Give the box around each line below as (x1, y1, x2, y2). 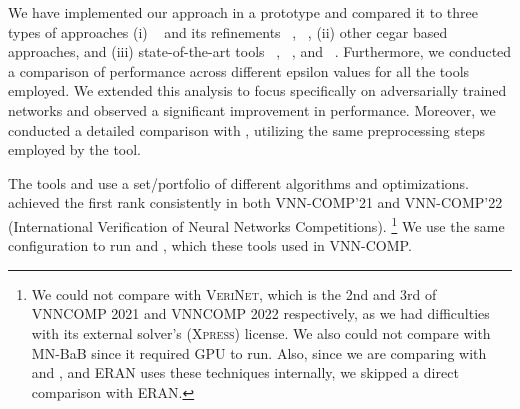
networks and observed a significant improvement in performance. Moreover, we (8, 99, 496, 120)
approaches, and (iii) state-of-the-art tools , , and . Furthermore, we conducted (8, 41, 512, 62)
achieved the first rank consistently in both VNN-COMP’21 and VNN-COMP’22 (8, 192, 503, 213)
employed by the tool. (8, 139, 141, 160)
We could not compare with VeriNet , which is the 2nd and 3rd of (31, 283, 437, 304)
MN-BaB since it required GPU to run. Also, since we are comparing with (31, 342, 487, 363)
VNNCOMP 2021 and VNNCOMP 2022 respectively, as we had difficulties (31, 303, 490, 324)
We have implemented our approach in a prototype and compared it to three (8, 2, 478, 22)
